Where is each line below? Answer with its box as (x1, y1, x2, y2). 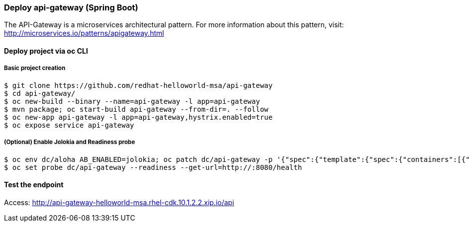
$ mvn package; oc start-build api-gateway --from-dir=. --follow (4, 105, 269, 113)
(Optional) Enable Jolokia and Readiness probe (4, 139, 135, 146)
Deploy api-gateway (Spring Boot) (4, 2, 138, 12)
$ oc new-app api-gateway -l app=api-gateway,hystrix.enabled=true (4, 113, 273, 121)
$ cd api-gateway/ (4, 89, 76, 97)
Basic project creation (4, 65, 66, 72)
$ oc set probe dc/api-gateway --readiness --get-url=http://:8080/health (4, 163, 302, 171)
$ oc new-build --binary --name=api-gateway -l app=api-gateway (4, 97, 260, 105)
